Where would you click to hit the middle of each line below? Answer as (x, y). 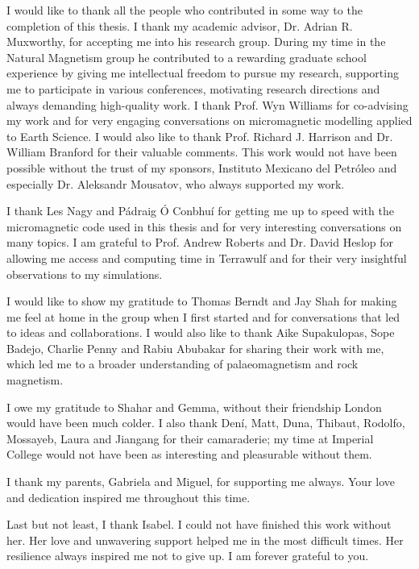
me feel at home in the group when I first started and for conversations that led (203, 316)
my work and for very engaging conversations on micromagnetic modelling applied (209, 120)
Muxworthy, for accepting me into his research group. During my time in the (196, 42)
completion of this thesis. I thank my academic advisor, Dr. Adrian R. (180, 25)
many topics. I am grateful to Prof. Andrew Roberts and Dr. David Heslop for (200, 242)
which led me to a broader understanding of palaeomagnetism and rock (183, 364)
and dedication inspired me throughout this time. (129, 497)
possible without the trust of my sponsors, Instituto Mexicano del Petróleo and (202, 167)
